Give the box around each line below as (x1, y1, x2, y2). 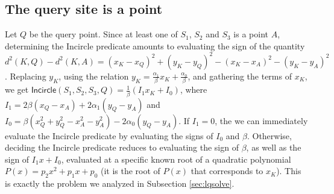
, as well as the (246, 141, 301, 154)
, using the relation (58, 69, 129, 82)
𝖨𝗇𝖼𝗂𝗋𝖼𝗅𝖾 (31, 86, 57, 95)
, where (180, 83, 207, 96)
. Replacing (5, 69, 46, 82)
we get (5, 83, 29, 96)
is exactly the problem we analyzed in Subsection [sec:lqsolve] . (5, 177, 235, 190)
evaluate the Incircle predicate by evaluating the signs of (5, 129, 213, 142)
